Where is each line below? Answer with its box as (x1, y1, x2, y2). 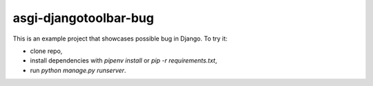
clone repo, (30, 47, 63, 55)
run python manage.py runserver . (30, 66, 126, 74)
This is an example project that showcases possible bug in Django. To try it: (12, 34, 228, 43)
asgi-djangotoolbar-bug (12, 10, 155, 25)
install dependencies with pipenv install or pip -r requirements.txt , (30, 56, 218, 65)
